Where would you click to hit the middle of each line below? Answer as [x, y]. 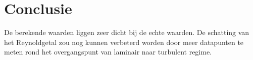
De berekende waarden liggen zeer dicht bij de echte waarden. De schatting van [127, 32]
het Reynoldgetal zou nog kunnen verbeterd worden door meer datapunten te [124, 42]
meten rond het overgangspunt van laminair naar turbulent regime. [108, 52]
